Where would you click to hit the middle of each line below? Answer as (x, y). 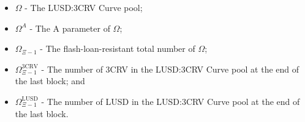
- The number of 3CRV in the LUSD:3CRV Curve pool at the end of (170, 69)
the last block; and (50, 81)
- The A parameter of (70, 28)
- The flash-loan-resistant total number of (118, 48)
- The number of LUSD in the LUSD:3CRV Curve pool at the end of (171, 101)
